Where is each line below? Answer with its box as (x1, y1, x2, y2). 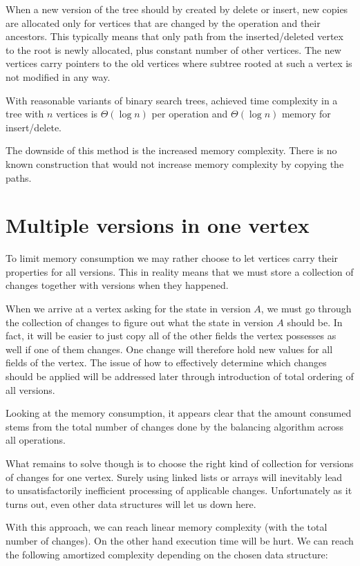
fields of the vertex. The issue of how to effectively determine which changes (6, 355, 327, 370)
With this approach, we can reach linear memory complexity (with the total (6, 520, 328, 534)
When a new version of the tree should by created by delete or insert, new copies (6, 2, 348, 16)
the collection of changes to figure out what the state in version (6, 314, 274, 329)
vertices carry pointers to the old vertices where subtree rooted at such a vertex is (6, 56, 352, 70)
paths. (6, 170, 32, 185)
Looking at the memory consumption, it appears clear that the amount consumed (6, 406, 352, 420)
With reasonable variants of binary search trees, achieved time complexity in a (6, 93, 338, 107)
